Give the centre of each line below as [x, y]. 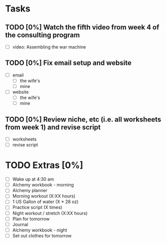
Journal [20, 224]
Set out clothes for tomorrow [42, 235]
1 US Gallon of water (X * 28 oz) [45, 202]
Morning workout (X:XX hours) [44, 196]
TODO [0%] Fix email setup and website [69, 63]
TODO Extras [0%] [44, 165]
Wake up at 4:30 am [33, 179]
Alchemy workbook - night [40, 230]
